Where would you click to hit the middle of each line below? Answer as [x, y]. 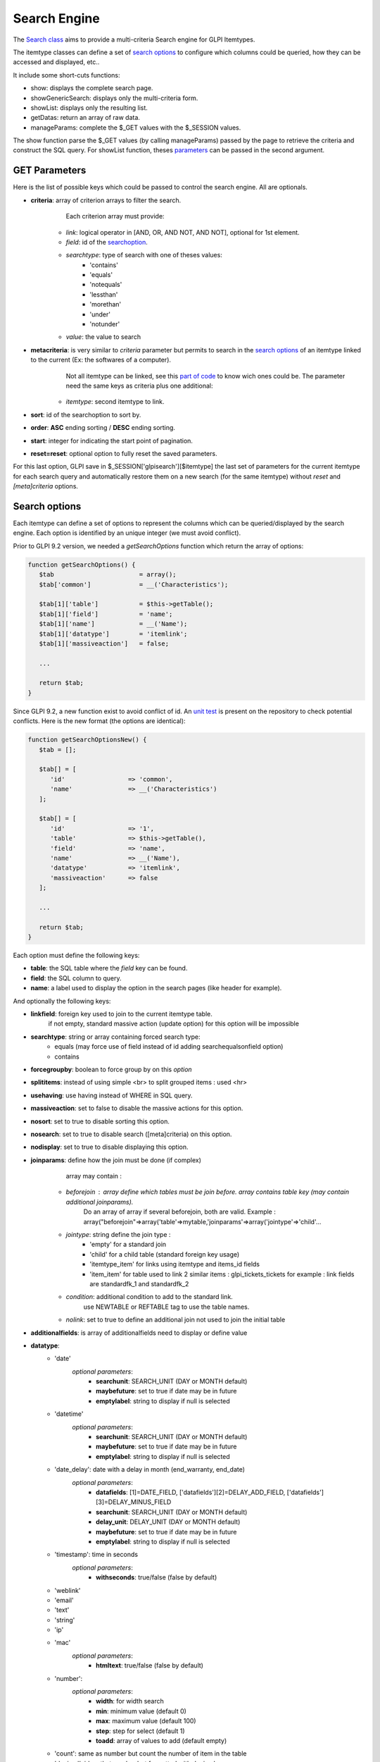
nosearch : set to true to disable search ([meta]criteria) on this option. [131, 1134]
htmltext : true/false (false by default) [150, 1665]
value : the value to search [103, 337]
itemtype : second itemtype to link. [115, 402]
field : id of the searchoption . [107, 242]
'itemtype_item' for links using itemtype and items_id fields [175, 1264]
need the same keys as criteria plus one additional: [139, 386]
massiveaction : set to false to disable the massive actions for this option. [137, 1108]
